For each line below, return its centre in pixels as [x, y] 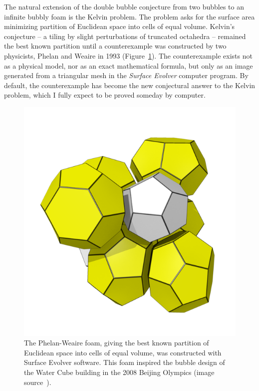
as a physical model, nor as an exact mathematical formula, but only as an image [129, 65]
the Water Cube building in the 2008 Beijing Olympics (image [119, 372]
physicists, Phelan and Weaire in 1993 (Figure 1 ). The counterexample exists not [128, 55]
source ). [38, 382]
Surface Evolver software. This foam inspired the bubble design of [125, 362]
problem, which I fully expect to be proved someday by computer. [105, 95]
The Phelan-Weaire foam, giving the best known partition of [117, 343]
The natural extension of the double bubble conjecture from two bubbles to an [124, 7]
